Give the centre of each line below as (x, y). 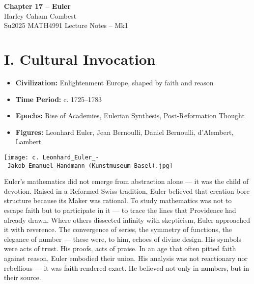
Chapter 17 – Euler (37, 6)
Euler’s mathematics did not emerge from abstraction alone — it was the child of (126, 181)
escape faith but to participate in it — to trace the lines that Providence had (120, 210)
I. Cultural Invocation (80, 59)
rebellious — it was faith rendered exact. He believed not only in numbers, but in (127, 268)
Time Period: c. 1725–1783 (58, 99)
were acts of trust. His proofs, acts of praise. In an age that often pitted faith (120, 248)
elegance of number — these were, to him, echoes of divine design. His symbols (123, 239)
